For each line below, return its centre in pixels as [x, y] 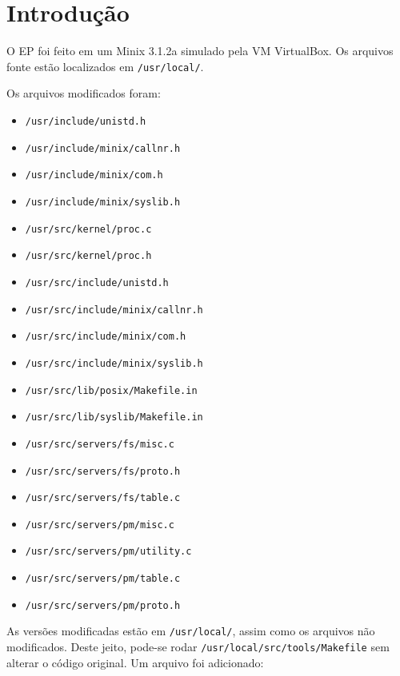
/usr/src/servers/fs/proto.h [103, 471]
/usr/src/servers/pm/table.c [103, 579]
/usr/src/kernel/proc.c [88, 229]
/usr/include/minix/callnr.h [103, 148]
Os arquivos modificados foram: [84, 93]
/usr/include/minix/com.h [94, 175]
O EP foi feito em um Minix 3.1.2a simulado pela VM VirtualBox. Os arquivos [200, 51]
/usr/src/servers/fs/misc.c [100, 444]
